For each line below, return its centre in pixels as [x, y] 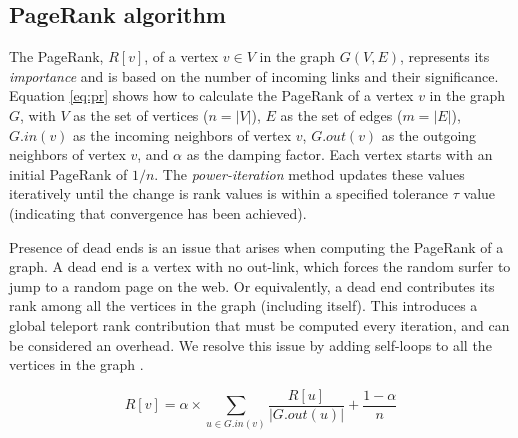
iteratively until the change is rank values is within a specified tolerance [229, 193]
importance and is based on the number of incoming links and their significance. [254, 75]
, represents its [444, 56]
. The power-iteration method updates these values [309, 173]
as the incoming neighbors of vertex [182, 134]
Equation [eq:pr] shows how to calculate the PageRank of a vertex [211, 95]
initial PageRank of [68, 173]
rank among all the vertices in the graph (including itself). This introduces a [243, 305]
